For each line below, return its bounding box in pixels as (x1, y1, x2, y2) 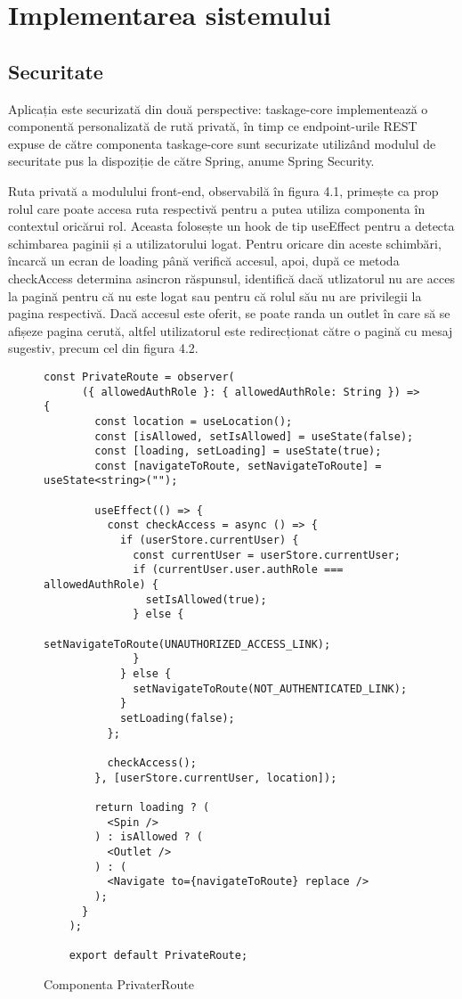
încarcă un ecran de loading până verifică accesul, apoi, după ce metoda (8, 251, 400, 270)
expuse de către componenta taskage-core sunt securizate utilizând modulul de (8, 134, 436, 152)
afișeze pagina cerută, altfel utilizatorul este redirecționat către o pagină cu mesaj (8, 321, 453, 340)
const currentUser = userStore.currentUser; (133, 548, 401, 561)
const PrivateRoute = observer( (44, 370, 235, 383)
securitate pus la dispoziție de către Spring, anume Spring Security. (8, 151, 375, 170)
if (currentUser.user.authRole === (133, 563, 344, 577)
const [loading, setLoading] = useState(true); (94, 445, 382, 458)
